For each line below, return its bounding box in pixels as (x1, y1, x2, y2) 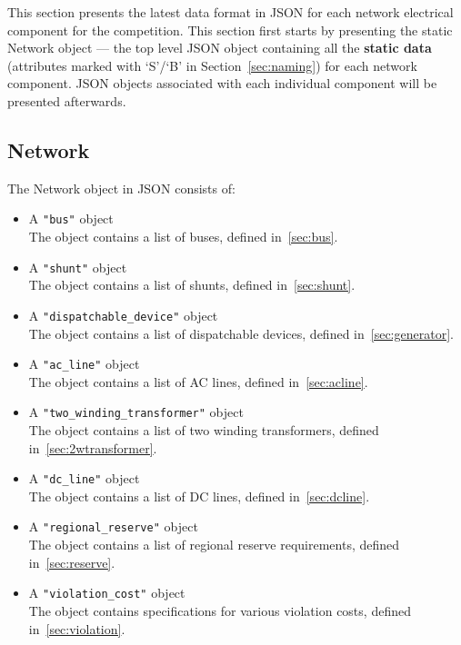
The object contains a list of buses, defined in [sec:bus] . (28, 227, 338, 246)
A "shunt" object (28, 257, 127, 276)
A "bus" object (28, 209, 114, 228)
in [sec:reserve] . (28, 552, 115, 571)
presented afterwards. (7, 91, 126, 110)
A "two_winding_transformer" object (28, 402, 244, 422)
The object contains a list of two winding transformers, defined (28, 421, 379, 440)
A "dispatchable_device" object (28, 305, 218, 324)
